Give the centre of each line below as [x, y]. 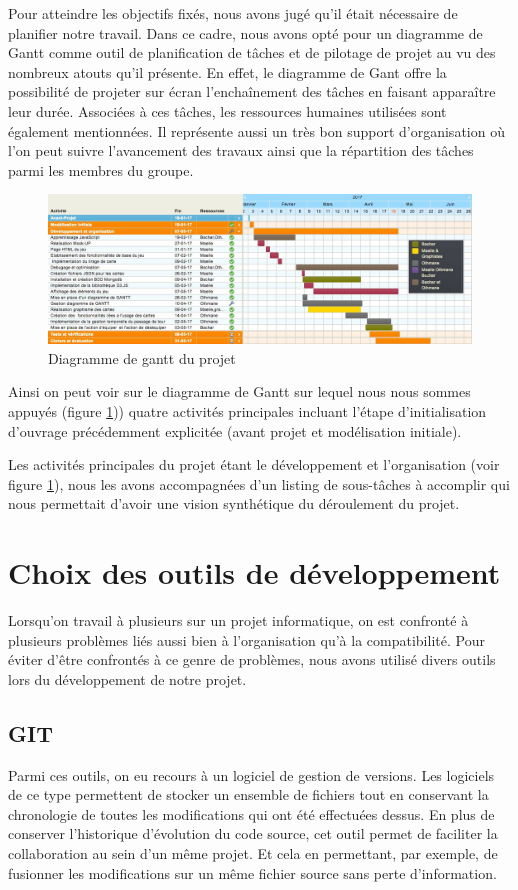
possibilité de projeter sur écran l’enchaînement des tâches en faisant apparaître [252, 91]
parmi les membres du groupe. [101, 169]
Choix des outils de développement [254, 572]
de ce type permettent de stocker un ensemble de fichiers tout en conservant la [248, 794]
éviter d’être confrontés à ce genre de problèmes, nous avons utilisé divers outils [252, 659]
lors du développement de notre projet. [127, 678]
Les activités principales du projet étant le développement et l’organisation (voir [254, 464]
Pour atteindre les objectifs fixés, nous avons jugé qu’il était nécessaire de [233, 13]
